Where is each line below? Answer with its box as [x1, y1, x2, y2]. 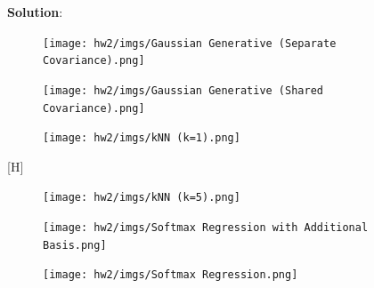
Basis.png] [43, 238, 107, 252]
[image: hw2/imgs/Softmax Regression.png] [43, 268, 298, 282]
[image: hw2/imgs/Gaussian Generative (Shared [43, 84, 323, 97]
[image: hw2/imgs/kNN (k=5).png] [43, 191, 240, 204]
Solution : [7, 3, 63, 20]
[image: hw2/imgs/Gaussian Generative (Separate [43, 36, 337, 50]
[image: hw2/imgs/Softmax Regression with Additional [43, 221, 369, 235]
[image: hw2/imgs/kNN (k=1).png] [43, 132, 240, 145]
